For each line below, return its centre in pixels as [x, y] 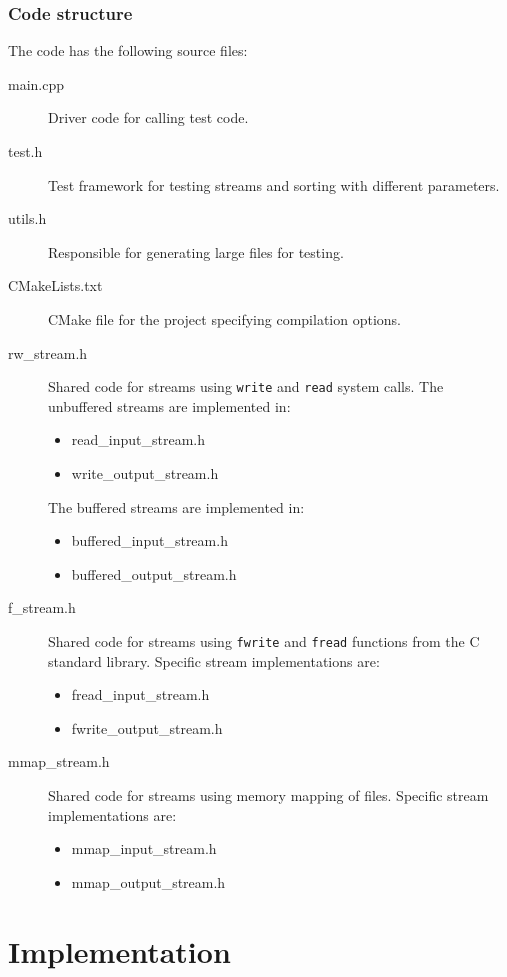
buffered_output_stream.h [154, 573]
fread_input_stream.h [140, 694]
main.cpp [36, 83]
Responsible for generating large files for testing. [196, 251]
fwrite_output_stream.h [147, 727]
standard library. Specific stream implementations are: [214, 660]
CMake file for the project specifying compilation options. [224, 318]
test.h [25, 151]
